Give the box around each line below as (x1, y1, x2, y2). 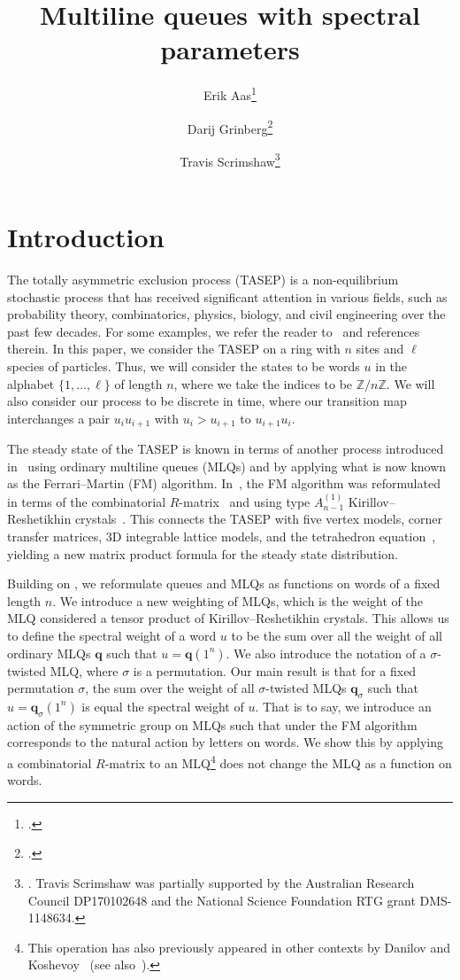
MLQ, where (50, 661, 119, 680)
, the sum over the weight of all (85, 679, 255, 697)
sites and (356, 339, 404, 358)
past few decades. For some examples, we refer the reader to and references (7, 322, 420, 340)
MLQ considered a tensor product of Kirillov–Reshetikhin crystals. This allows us (7, 609, 449, 627)
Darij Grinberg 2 (187, 116, 273, 137)
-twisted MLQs (265, 679, 347, 697)
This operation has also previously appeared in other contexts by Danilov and (27, 937, 450, 956)
